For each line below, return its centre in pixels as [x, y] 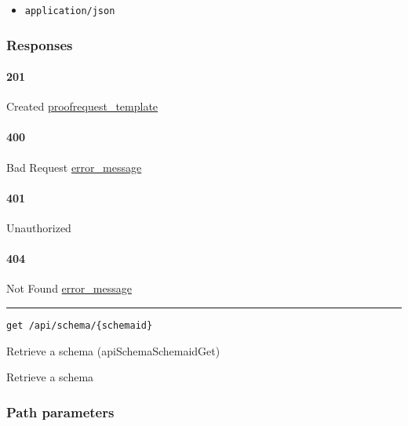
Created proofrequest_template [82, 106]
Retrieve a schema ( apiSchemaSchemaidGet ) [113, 350]
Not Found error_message [69, 288]
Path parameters [60, 411]
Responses [40, 44]
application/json [70, 11]
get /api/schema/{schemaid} [80, 326]
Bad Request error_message [74, 167]
